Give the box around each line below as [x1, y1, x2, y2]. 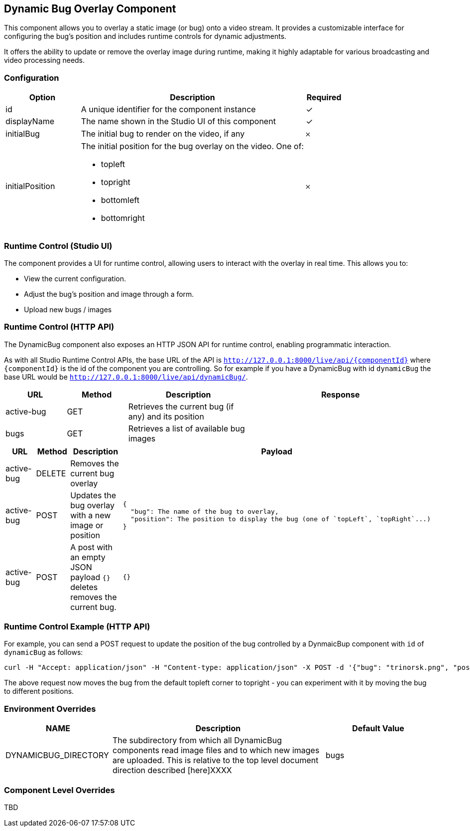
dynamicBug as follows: [4, 648, 83, 657]
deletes [70, 582, 98, 592]
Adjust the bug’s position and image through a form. [24, 289, 194, 298]
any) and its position [128, 411, 204, 421]
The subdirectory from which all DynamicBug [113, 735, 282, 746]
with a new [70, 510, 111, 520]
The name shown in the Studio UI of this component [81, 116, 276, 127]
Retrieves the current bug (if [128, 401, 234, 412]
